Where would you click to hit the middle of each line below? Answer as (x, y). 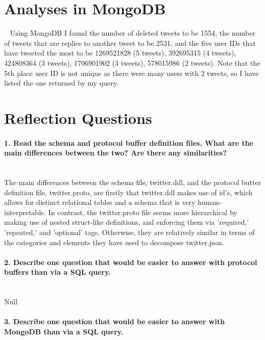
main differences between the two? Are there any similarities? (116, 153)
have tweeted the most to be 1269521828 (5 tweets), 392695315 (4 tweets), (120, 53)
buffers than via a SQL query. (57, 272)
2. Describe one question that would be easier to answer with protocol (131, 262)
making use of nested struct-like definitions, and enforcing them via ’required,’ (127, 222)
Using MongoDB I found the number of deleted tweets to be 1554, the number (133, 33)
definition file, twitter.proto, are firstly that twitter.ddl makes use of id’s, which (128, 192)
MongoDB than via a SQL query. (64, 331)
